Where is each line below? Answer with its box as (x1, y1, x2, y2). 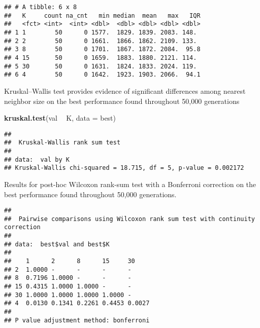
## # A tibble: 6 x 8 (4, 4, 77, 11)
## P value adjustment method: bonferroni (4, 316, 150, 324)
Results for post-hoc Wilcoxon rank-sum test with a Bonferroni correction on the (4, 178, 256, 189)
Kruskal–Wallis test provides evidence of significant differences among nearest (4, 85, 246, 96)
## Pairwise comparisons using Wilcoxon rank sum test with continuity (4, 215, 255, 223)
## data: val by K (4, 156, 70, 163)
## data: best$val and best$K (4, 240, 110, 248)
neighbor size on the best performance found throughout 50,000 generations (4, 95, 240, 106)
